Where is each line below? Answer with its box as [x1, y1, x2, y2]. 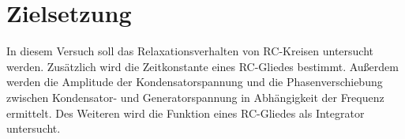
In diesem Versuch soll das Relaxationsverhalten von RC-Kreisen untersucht [6, 43, 373, 59]
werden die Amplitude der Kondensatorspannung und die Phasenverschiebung [6, 73, 383, 90]
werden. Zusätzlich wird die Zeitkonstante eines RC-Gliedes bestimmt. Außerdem [6, 58, 399, 74]
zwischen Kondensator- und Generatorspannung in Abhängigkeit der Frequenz [6, 88, 384, 105]
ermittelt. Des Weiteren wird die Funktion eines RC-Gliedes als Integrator [6, 104, 365, 121]
